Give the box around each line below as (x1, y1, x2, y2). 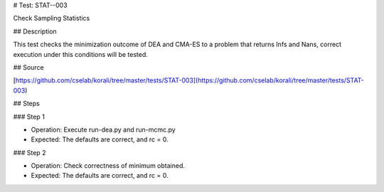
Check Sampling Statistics (13, 14, 90, 23)
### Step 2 (13, 148, 46, 156)
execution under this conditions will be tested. (13, 50, 149, 58)
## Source (13, 63, 44, 71)
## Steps (13, 100, 41, 108)
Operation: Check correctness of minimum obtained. (31, 161, 185, 170)
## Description (13, 27, 57, 36)
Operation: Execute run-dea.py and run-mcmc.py (31, 125, 176, 134)
